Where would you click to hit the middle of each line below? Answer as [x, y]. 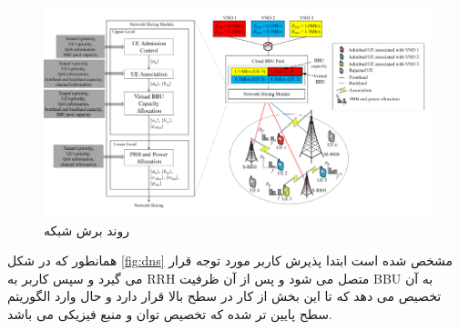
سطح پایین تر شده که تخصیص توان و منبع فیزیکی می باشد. [170, 314]
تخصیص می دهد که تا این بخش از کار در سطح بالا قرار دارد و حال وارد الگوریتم [224, 296]
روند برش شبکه [87, 230]
